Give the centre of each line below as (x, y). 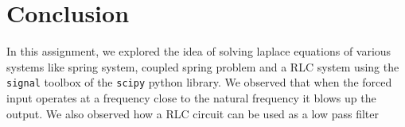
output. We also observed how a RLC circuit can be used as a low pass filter (193, 113)
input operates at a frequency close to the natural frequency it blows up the (191, 97)
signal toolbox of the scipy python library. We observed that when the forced (199, 82)
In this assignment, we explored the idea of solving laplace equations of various (199, 51)
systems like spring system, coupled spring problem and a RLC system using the (203, 66)
